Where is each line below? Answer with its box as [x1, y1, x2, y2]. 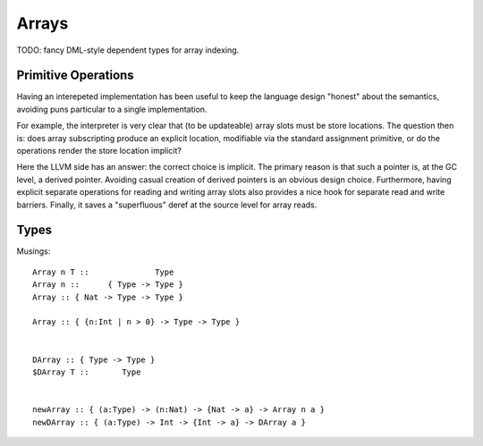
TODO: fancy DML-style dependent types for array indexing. [16, 45, 240, 55]
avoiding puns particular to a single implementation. [16, 104, 208, 114]
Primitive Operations [16, 68, 134, 83]
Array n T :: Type [32, 266, 174, 277]
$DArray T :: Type [32, 367, 141, 377]
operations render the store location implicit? [16, 146, 182, 156]
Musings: [16, 246, 51, 257]
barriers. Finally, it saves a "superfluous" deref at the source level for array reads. [16, 199, 318, 210]
